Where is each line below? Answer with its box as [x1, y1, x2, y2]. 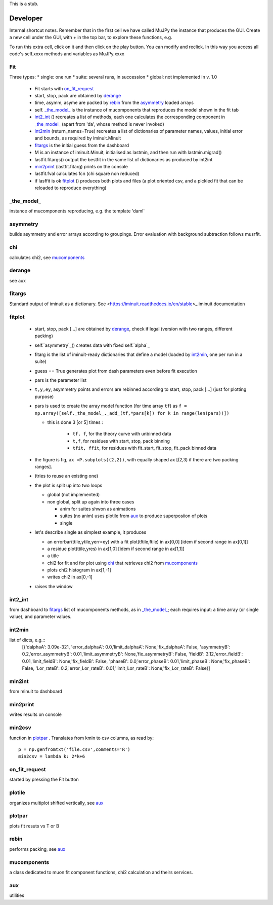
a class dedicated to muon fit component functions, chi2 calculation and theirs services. [9, 869, 193, 875]
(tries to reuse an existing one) [34, 473, 99, 479]
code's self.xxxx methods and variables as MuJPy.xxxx [9, 51, 125, 57]
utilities [9, 892, 25, 898]
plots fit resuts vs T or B [9, 823, 59, 829]
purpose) [34, 393, 54, 400]
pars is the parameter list [34, 377, 87, 383]
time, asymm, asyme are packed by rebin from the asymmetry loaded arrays [34, 99, 194, 106]
